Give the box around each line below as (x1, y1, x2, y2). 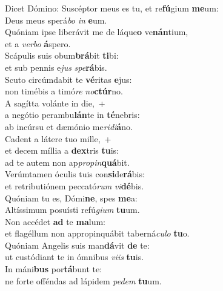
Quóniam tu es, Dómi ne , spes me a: (5, 191, 138, 204)
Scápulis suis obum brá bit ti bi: (5, 49, 119, 62)
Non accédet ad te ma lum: (5, 215, 105, 227)
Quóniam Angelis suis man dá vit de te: (5, 238, 150, 251)
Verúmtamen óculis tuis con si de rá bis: (5, 168, 145, 180)
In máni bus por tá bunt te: (5, 263, 102, 275)
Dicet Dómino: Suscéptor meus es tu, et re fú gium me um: (5, 2, 219, 14)
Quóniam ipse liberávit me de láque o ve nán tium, (5, 25, 188, 38)
